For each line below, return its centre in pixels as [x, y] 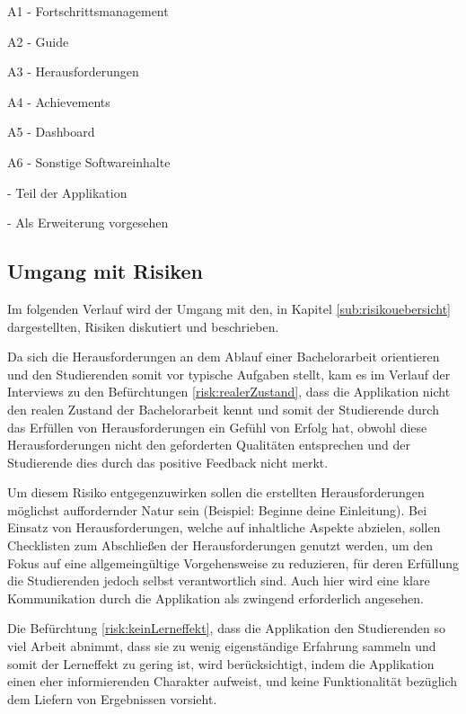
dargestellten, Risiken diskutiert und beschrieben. [143, 326]
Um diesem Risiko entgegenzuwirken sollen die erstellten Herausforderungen [216, 492]
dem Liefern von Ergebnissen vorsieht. [112, 698]
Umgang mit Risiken [105, 271]
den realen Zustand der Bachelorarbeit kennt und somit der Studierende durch [223, 409]
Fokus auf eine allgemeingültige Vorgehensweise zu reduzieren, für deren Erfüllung [233, 562]
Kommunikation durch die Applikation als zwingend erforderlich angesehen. [215, 598]
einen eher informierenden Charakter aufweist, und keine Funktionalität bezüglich [233, 681]
